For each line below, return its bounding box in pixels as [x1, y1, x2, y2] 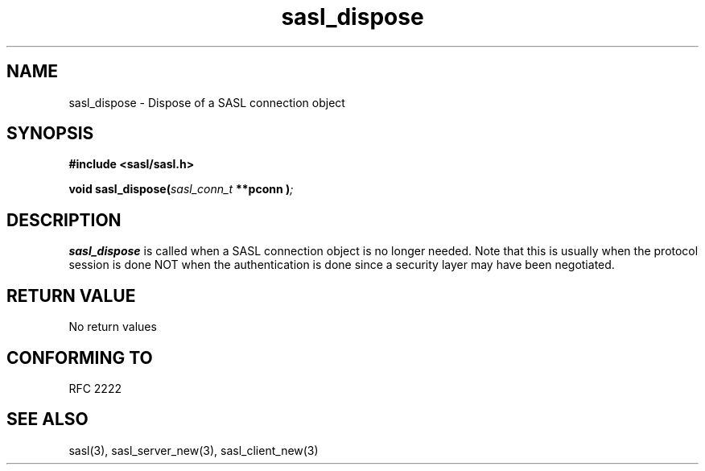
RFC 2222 [68, 381, 122, 395]
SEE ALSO [6, 409, 89, 430]
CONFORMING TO [6, 347, 153, 368]
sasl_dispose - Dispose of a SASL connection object [68, 95, 345, 109]
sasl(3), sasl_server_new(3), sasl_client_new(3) [68, 443, 319, 457]
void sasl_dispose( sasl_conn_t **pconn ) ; [68, 182, 294, 196]
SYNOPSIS [6, 123, 94, 144]
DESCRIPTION [6, 209, 122, 230]
